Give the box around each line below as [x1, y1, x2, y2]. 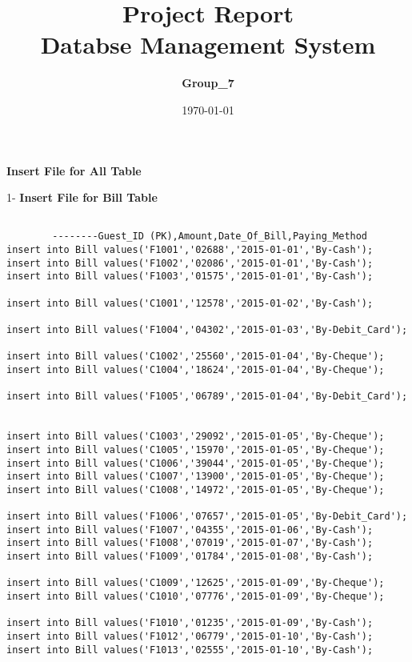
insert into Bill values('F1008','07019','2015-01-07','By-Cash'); [6, 537, 374, 549]
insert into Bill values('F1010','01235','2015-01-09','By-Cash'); [6, 617, 374, 629]
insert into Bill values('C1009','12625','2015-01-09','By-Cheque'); [6, 577, 385, 589]
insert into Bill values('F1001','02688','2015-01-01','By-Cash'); [6, 244, 374, 255]
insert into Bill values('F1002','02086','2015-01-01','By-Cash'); [6, 257, 374, 269]
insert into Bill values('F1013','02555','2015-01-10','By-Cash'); [6, 644, 374, 656]
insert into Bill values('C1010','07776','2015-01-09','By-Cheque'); [6, 591, 385, 603]
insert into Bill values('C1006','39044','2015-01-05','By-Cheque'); [6, 457, 385, 469]
